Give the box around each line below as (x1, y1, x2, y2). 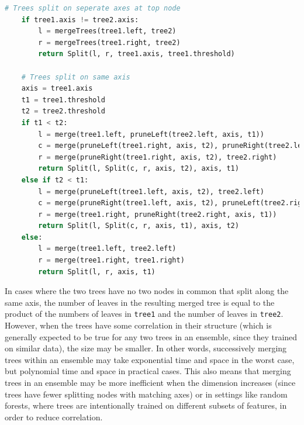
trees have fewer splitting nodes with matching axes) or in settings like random (5, 388, 288, 400)
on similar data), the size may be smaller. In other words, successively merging (5, 342, 287, 354)
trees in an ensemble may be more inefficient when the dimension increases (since (5, 376, 296, 389)
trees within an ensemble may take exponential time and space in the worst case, (5, 353, 295, 365)
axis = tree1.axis (21, 84, 93, 93)
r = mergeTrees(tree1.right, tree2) (38, 38, 181, 47)
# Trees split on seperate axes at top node (5, 4, 181, 12)
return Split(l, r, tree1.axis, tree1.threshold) (38, 50, 235, 58)
